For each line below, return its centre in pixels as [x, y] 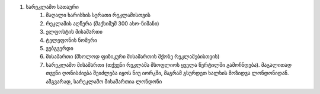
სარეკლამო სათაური [52, 7]
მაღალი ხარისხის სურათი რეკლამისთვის [98, 15]
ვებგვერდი [60, 48]
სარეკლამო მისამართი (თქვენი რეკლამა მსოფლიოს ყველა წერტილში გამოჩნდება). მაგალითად [169, 64]
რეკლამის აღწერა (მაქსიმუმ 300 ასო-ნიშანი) [103, 23]
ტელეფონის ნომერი [71, 40]
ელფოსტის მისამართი [74, 32]
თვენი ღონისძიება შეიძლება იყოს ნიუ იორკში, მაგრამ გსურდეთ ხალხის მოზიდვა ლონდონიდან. [167, 73]
